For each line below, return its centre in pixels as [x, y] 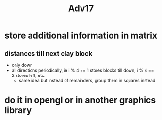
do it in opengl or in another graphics [80, 100]
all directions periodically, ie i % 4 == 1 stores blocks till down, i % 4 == [83, 70]
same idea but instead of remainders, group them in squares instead [87, 81]
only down [22, 65]
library [18, 111]
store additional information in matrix [81, 36]
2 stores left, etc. [28, 75]
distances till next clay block [49, 53]
